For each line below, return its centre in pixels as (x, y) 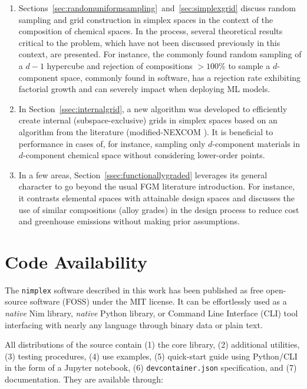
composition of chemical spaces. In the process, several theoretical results (151, 31)
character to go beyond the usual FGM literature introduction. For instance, (156, 186)
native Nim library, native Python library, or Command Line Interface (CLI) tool (151, 313)
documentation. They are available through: (84, 379)
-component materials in (256, 143)
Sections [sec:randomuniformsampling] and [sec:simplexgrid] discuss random (157, 8)
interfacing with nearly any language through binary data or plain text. (134, 324)
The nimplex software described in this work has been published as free (134, 290)
